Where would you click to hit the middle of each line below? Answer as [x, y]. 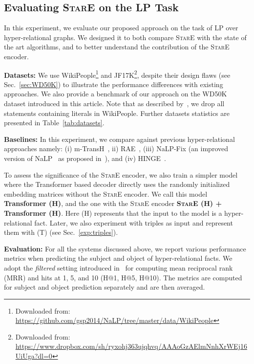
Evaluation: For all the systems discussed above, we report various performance [125, 248]
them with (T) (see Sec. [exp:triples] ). [61, 232]
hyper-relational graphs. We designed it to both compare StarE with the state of [125, 37]
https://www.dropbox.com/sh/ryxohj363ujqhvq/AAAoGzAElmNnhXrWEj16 [131, 346]
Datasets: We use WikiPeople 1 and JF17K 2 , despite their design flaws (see [117, 74]
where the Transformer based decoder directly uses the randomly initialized [117, 184]
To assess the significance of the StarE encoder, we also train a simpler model [121, 174]
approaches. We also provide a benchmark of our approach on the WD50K [116, 94]
